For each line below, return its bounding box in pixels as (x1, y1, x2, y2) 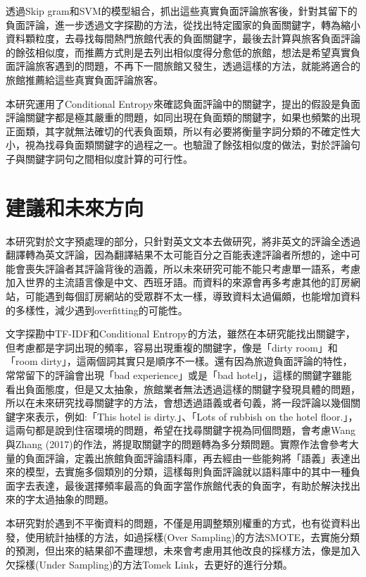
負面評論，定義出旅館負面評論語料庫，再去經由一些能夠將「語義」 (25, 450, 331, 465)
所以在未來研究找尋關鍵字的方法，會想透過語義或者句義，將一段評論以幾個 (6, 395, 351, 410)
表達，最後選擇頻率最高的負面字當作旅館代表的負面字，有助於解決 (34, 478, 341, 492)
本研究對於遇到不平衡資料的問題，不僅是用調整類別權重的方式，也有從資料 (6, 515, 351, 530)
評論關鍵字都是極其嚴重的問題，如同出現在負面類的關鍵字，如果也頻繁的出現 (6, 110, 360, 125)
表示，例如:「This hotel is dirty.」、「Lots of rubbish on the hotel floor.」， (34, 409, 358, 423)
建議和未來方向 (6, 192, 144, 221)
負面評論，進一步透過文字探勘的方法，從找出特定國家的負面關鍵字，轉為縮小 (6, 17, 360, 32)
